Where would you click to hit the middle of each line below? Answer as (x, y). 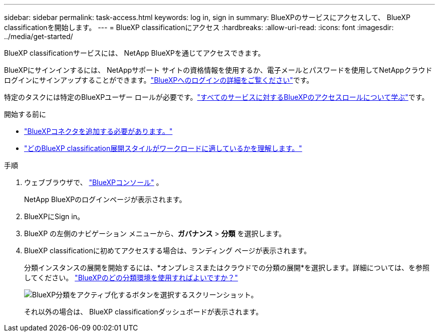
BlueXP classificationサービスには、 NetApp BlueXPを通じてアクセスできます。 (135, 53)
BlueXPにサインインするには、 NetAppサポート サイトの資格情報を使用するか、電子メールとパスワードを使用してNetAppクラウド (218, 70)
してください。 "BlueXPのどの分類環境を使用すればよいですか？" (131, 278)
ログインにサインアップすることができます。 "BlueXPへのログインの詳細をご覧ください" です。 (159, 80)
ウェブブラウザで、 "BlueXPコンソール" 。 (94, 182)
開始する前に (25, 114)
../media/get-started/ (39, 36)
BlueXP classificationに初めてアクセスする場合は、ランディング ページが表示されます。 (168, 250)
